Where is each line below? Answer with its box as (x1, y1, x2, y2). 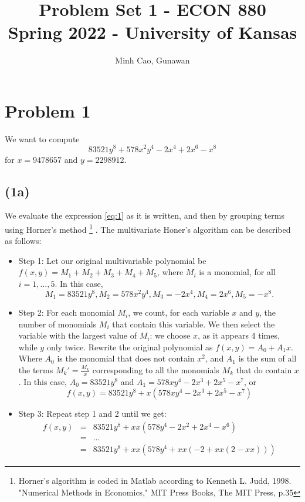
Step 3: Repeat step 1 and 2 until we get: (18, 407, 167, 420)
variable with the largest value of (18, 329, 137, 342)
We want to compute (5, 132, 80, 145)
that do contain (236, 364, 292, 376)
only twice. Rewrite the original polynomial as (46, 340, 213, 353)
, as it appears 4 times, (198, 329, 280, 342)
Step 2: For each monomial (18, 306, 115, 319)
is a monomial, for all (199, 266, 276, 278)
